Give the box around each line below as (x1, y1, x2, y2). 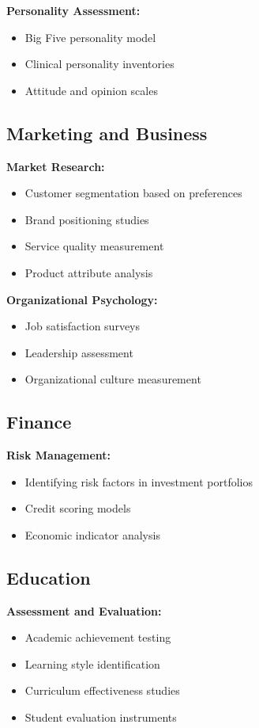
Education (6, 565, 91, 589)
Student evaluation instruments (24, 709, 177, 726)
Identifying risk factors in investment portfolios (24, 473, 253, 490)
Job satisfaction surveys (24, 318, 141, 334)
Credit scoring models (24, 500, 131, 516)
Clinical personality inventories (24, 55, 175, 72)
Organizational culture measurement (24, 371, 201, 387)
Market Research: (6, 158, 105, 174)
